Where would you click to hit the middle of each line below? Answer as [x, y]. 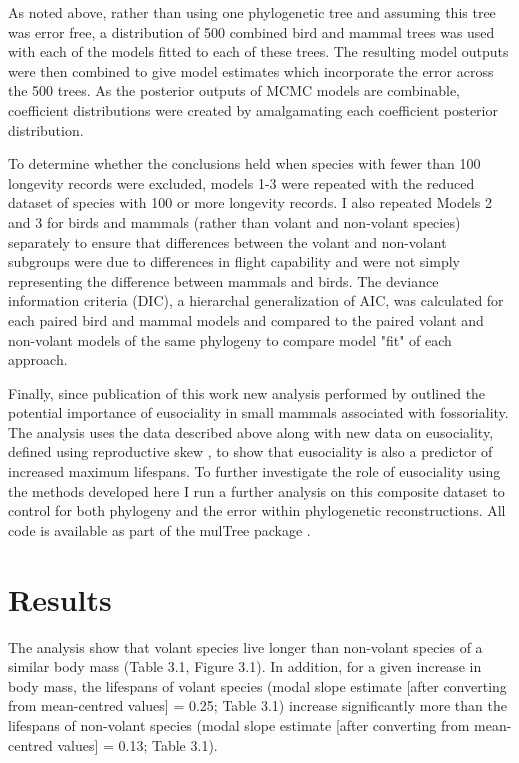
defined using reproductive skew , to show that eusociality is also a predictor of [250, 451]
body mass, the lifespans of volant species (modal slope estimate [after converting [257, 685]
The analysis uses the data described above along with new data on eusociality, [251, 431]
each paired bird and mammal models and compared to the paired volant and [246, 319]
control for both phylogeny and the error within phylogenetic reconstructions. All [257, 510]
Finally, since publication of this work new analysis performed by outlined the [247, 392]
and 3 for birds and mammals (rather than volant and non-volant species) [234, 221]
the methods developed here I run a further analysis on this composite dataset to [256, 490]
